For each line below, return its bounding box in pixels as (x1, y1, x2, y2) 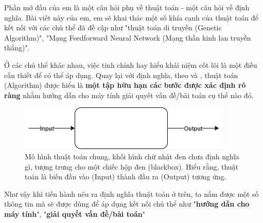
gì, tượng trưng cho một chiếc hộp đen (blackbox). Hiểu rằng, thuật (25, 161, 239, 172)
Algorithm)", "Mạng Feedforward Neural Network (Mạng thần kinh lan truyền (4, 32, 251, 43)
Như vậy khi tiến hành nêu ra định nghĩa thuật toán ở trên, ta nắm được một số (4, 188, 259, 199)
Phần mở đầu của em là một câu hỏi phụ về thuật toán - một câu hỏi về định (4, 2, 250, 12)
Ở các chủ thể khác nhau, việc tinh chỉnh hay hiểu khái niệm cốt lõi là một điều (4, 59, 257, 70)
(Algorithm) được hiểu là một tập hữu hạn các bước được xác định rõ (4, 80, 246, 90)
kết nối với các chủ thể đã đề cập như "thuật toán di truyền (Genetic (4, 22, 222, 33)
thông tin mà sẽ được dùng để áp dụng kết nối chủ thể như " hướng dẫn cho (4, 198, 250, 209)
